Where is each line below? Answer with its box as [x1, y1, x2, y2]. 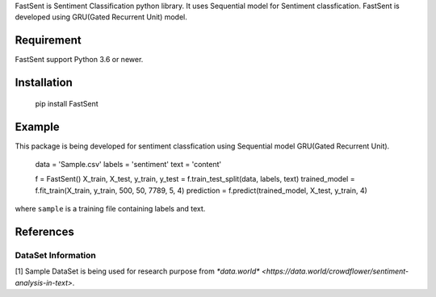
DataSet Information [15, 249, 97, 261]
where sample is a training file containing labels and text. [15, 204, 206, 214]
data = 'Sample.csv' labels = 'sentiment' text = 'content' [35, 160, 222, 169]
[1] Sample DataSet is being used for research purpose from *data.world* [15, 266, 260, 276]
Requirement [15, 33, 82, 48]
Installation [15, 76, 73, 90]
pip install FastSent [35, 98, 99, 108]
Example [15, 119, 60, 133]
